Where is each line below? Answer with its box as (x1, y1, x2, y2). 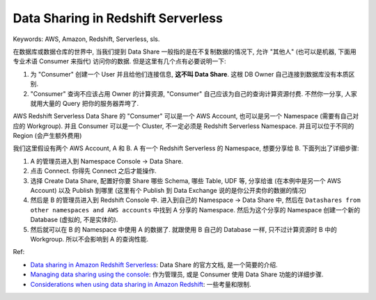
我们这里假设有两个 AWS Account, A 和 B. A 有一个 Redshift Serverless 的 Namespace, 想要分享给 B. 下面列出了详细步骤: (13, 144, 359, 152)
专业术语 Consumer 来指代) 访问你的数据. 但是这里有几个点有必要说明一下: (13, 57, 226, 65)
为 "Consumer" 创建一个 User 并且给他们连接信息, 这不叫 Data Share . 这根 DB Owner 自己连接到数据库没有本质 (30, 70, 350, 78)
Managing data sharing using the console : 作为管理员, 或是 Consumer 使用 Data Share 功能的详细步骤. (30, 270, 324, 278)
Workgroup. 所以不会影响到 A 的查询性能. (30, 235, 149, 243)
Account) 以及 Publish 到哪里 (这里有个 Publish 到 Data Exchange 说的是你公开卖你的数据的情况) (30, 187, 306, 195)
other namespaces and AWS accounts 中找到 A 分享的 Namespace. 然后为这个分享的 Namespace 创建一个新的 (30, 205, 361, 214)
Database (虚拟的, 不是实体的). (30, 216, 118, 224)
